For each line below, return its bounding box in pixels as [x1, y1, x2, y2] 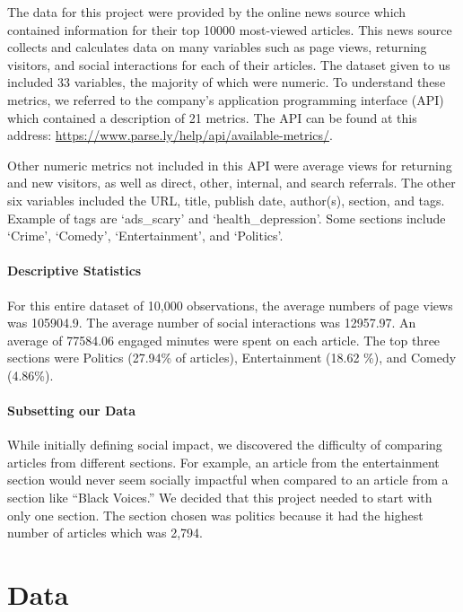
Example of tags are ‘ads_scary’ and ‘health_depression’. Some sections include [7, 208, 446, 227]
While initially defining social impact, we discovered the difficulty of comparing [7, 435, 442, 454]
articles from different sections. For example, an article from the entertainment [7, 452, 440, 471]
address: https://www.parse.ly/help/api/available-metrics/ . [7, 126, 333, 144]
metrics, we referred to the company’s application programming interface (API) [7, 90, 444, 109]
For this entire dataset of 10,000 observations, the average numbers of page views [7, 295, 453, 314]
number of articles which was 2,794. [7, 523, 203, 542]
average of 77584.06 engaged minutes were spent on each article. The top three [7, 330, 441, 349]
